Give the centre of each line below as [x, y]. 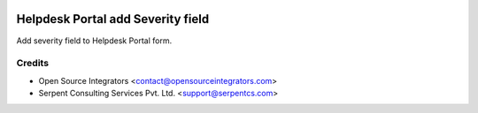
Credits [32, 64]
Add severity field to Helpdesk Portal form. [94, 41]
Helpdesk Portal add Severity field [113, 19]
